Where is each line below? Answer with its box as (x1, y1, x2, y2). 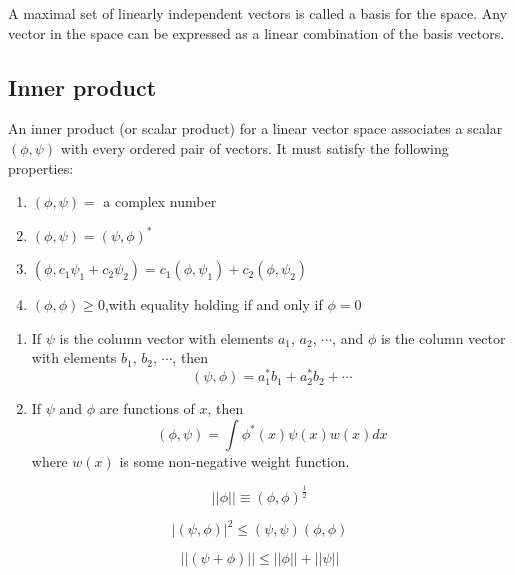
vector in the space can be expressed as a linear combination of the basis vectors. (8, 22, 505, 43)
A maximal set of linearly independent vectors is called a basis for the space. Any (8, 3, 508, 23)
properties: (8, 157, 74, 178)
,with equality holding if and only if (104, 294, 323, 315)
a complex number (103, 191, 217, 212)
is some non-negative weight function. (119, 450, 350, 471)
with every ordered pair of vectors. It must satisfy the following (60, 137, 449, 158)
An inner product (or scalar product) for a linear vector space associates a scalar (8, 118, 503, 139)
